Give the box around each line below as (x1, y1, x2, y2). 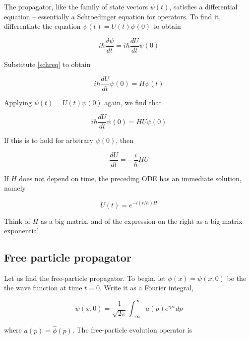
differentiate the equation (4, 21, 81, 31)
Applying (4, 97, 32, 107)
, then (116, 135, 134, 145)
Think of (4, 215, 30, 226)
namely (4, 183, 26, 193)
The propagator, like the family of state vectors (4, 1, 148, 11)
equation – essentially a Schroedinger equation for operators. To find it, (4, 11, 221, 21)
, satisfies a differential (169, 1, 238, 11)
